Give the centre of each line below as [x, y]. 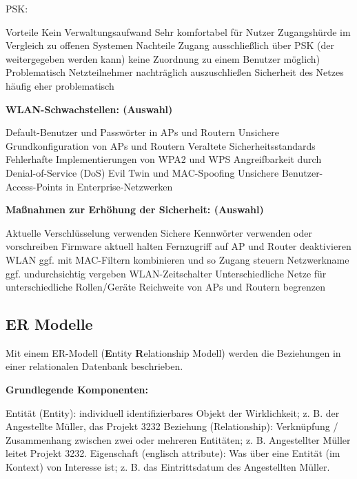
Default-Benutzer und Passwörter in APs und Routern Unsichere [142, 132]
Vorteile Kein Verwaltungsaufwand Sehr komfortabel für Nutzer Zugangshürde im [178, 31]
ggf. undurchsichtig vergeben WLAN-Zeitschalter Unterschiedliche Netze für [166, 273]
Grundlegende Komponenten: [77, 390]
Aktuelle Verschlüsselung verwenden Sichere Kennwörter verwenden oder [159, 232]
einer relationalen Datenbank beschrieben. [94, 366]
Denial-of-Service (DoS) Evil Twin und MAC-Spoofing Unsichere [142, 172]
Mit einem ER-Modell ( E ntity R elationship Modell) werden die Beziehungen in [173, 352]
